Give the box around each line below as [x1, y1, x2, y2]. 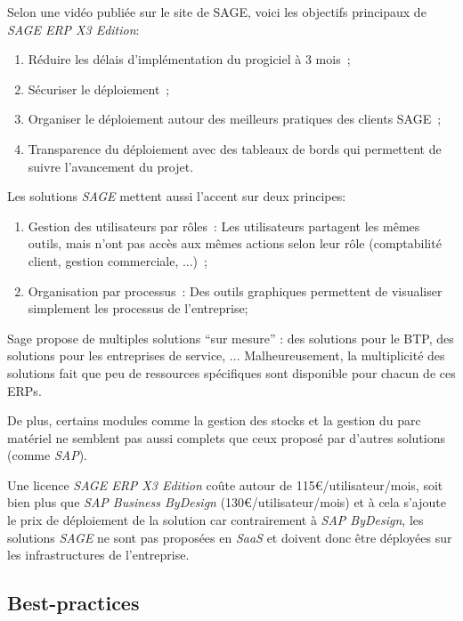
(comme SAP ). [7, 446, 87, 464]
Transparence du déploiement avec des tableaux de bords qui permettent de [28, 139, 442, 157]
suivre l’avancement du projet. [28, 157, 194, 175]
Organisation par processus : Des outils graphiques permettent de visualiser [28, 281, 443, 300]
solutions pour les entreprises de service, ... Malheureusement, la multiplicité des [7, 346, 445, 365]
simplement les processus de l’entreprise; [28, 299, 248, 318]
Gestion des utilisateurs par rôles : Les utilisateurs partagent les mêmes [28, 216, 420, 235]
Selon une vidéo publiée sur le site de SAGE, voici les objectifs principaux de [7, 3, 426, 20]
